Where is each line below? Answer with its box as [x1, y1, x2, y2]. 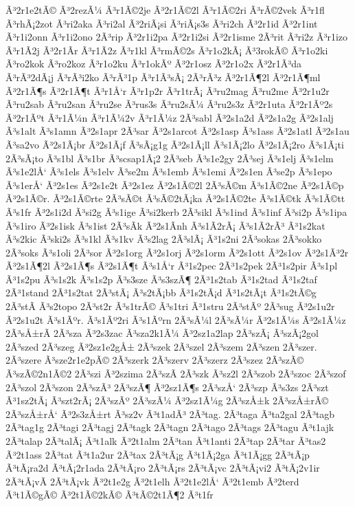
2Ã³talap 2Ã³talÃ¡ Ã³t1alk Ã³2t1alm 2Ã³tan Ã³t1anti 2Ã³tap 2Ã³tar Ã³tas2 [5, 434, 326, 448]
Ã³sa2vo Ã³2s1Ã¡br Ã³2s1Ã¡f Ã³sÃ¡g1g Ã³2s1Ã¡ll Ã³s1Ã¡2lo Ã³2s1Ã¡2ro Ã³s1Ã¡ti [5, 137, 344, 151]
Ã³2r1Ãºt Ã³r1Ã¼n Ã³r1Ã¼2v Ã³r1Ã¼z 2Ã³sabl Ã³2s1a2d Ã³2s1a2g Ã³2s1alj [5, 110, 334, 124]
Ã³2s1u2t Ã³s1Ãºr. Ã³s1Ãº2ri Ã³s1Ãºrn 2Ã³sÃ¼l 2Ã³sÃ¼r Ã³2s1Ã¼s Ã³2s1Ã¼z [5, 312, 346, 327]
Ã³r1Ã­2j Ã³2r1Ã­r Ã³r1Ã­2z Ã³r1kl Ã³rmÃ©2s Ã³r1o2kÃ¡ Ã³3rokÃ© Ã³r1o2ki [5, 43, 328, 57]
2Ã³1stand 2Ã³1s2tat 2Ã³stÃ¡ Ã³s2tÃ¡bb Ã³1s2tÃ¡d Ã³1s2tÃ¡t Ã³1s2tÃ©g [5, 285, 317, 300]
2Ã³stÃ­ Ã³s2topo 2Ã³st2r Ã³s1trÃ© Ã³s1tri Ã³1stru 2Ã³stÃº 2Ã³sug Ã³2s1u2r [5, 299, 335, 313]
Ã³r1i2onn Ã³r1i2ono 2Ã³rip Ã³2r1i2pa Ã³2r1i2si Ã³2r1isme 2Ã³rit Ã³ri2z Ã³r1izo [5, 30, 348, 44]
